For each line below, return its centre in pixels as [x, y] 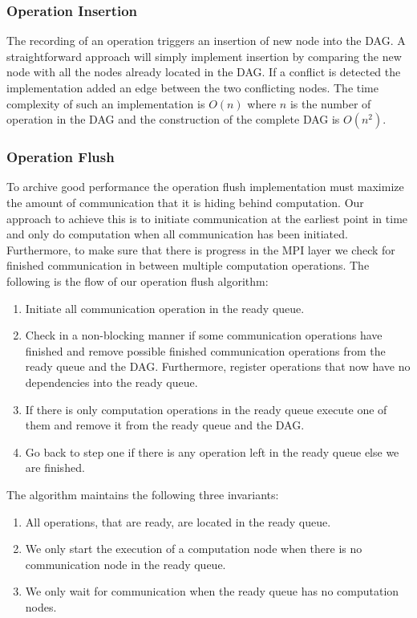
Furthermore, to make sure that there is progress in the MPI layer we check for [201, 249]
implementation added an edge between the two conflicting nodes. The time [192, 87]
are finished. [55, 468]
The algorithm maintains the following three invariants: [143, 494]
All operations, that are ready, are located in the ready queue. [178, 521]
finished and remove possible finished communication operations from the [205, 350]
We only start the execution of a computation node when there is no [194, 549]
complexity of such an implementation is [106, 103]
